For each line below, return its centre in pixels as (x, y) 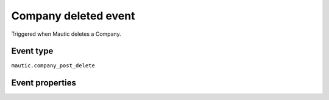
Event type (32, 51)
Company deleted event (73, 16)
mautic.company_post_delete (53, 66)
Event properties (44, 83)
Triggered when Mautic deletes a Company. (66, 34)
